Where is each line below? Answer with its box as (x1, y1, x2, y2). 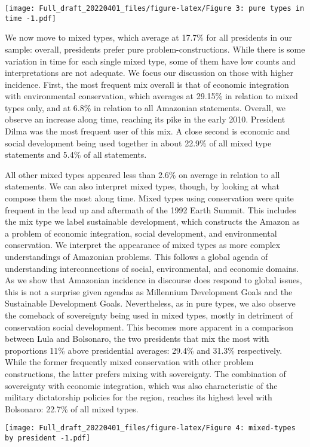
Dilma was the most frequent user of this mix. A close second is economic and (5, 125, 290, 137)
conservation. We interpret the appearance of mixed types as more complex (5, 238, 281, 251)
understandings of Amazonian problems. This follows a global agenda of (5, 250, 268, 262)
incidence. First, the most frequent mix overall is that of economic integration (5, 78, 289, 90)
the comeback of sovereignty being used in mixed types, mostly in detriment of (5, 308, 293, 321)
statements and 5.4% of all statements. (5, 148, 147, 161)
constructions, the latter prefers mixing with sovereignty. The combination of (5, 367, 286, 379)
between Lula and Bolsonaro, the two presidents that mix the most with (5, 332, 269, 345)
